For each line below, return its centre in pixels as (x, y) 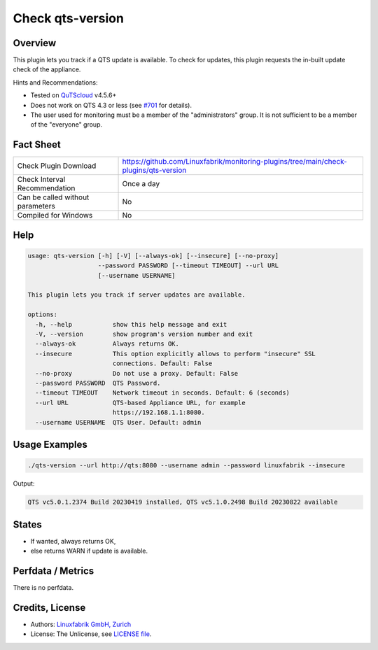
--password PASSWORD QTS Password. (98, 383)
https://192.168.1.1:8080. (159, 412)
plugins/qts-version (154, 170)
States (27, 524)
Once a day (141, 184)
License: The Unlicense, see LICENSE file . (91, 634)
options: (43, 315)
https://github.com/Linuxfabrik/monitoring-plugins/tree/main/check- (235, 162)
